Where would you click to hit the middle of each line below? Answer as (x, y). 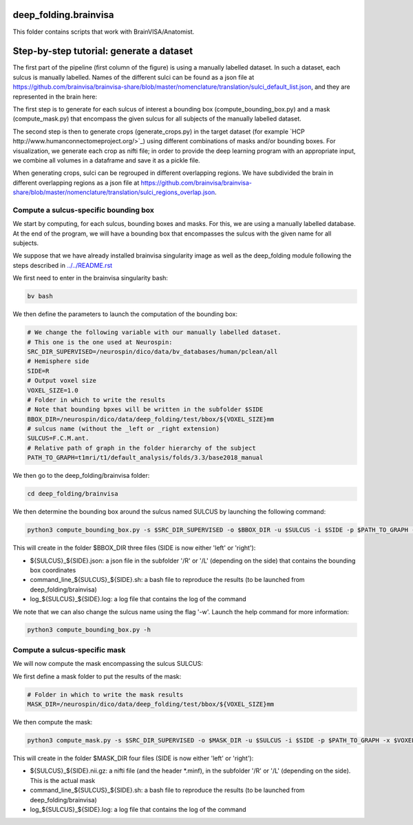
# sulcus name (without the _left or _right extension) (124, 429)
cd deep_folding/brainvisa (73, 494)
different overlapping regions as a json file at (76, 182)
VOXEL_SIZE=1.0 (53, 390)
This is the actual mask (63, 780)
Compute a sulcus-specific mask (69, 649)
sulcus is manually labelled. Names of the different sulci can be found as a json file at (134, 77)
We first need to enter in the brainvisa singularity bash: (91, 278)
